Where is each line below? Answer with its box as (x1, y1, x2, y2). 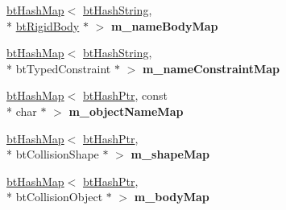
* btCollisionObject (6, 188, 103, 205)
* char (6, 102, 37, 119)
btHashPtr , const (82, 87, 168, 104)
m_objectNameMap (68, 102, 184, 119)
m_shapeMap (131, 146, 210, 163)
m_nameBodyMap (110, 17, 218, 34)
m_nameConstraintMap (142, 60, 280, 76)
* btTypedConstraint (6, 60, 111, 76)
